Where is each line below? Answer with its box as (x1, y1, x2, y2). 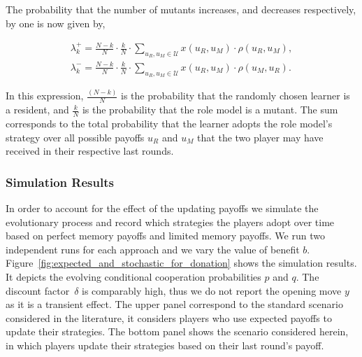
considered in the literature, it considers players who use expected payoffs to (6, 310, 332, 325)
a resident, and (6, 102, 69, 117)
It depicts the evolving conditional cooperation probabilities (6, 269, 261, 283)
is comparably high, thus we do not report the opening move (82, 283, 342, 297)
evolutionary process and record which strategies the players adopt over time (6, 214, 335, 229)
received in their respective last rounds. (6, 143, 174, 158)
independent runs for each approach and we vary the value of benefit (6, 241, 300, 256)
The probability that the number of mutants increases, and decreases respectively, (6, 2, 356, 16)
